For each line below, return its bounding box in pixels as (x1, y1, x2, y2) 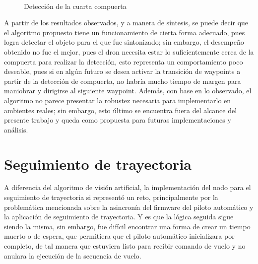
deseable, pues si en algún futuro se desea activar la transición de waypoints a (4, 66, 241, 76)
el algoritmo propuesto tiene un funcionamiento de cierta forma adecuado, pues (4, 27, 245, 37)
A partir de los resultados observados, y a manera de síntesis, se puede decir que (4, 17, 249, 28)
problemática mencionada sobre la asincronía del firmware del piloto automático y (4, 201, 254, 212)
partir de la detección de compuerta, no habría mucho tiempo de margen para (4, 75, 241, 86)
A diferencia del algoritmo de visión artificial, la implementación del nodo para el (4, 182, 251, 193)
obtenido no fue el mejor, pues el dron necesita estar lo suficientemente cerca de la (4, 46, 254, 57)
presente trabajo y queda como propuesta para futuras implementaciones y (4, 115, 231, 125)
